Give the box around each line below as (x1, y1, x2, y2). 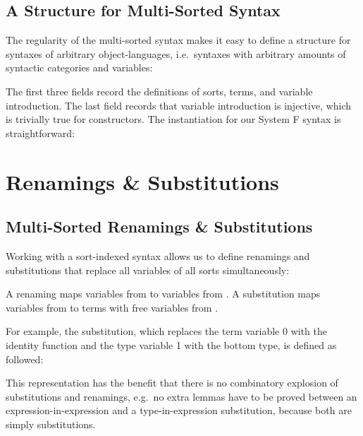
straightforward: (6, 125, 75, 140)
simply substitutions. (6, 416, 96, 431)
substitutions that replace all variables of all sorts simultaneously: (6, 262, 290, 277)
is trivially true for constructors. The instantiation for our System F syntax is (6, 112, 341, 126)
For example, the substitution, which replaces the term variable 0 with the (6, 324, 327, 338)
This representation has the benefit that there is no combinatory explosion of (6, 375, 338, 390)
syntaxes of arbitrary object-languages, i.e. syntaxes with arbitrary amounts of (6, 46, 346, 61)
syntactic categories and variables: (6, 60, 153, 75)
